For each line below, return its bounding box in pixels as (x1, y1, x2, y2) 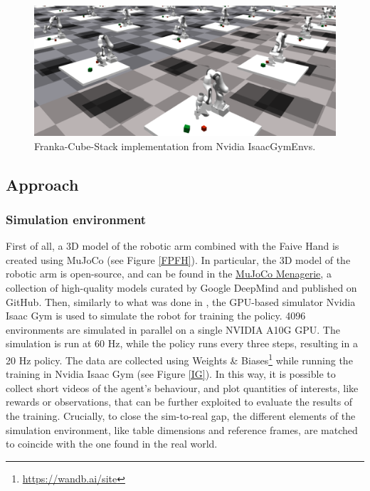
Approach (6, 173, 79, 195)
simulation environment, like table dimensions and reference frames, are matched (6, 422, 358, 437)
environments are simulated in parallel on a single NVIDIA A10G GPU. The (6, 322, 340, 337)
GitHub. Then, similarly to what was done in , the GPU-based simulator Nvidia (6, 294, 356, 309)
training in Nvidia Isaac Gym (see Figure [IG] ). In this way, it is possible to (6, 366, 336, 381)
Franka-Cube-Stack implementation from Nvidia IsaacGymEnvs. (34, 138, 316, 153)
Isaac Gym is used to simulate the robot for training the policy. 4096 (6, 308, 306, 323)
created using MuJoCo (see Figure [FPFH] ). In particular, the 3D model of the (6, 252, 351, 267)
